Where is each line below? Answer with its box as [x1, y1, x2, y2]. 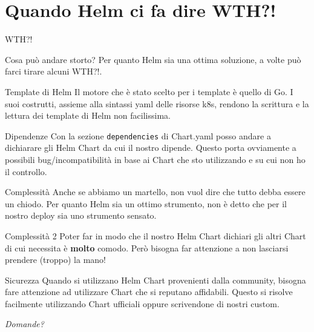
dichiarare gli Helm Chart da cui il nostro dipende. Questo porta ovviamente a [5, 141, 296, 154]
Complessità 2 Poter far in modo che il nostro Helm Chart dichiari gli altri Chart [5, 229, 306, 242]
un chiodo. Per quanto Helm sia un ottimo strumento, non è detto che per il [5, 197, 287, 210]
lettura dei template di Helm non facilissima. [5, 109, 171, 122]
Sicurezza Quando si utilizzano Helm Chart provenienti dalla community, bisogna [5, 273, 306, 286]
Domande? [5, 317, 44, 330]
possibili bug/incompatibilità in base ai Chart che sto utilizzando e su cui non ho [5, 153, 306, 165]
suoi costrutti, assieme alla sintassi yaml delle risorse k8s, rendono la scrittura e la [5, 97, 309, 110]
